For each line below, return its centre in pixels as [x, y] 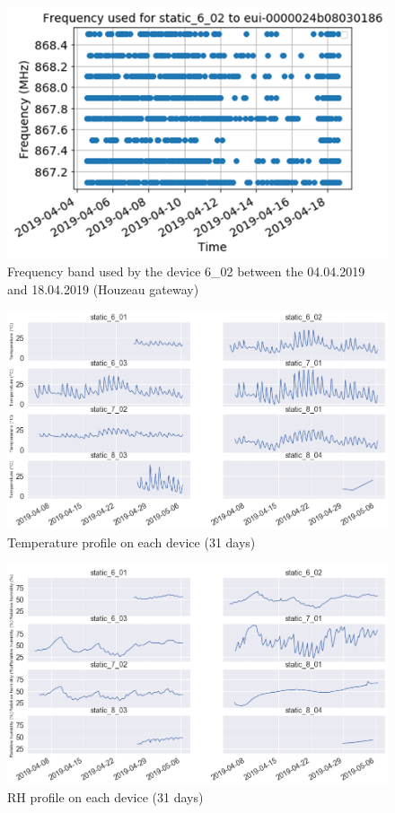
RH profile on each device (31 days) [105, 796]
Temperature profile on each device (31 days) [132, 542]
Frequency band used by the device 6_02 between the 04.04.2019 [186, 271]
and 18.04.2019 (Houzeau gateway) [103, 288]
